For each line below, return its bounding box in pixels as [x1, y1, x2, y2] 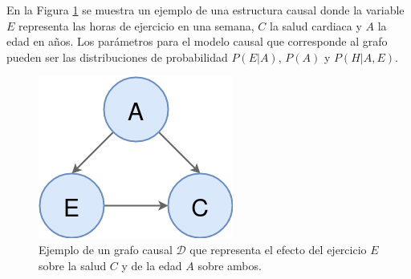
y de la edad [121, 257, 182, 273]
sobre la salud [39, 257, 107, 273]
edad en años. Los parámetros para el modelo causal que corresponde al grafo [6, 33, 388, 50]
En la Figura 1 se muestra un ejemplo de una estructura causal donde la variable [6, 2, 405, 18]
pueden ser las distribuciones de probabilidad [6, 48, 228, 65]
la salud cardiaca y [270, 17, 362, 34]
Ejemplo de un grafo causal [39, 241, 173, 257]
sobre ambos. [197, 257, 262, 273]
